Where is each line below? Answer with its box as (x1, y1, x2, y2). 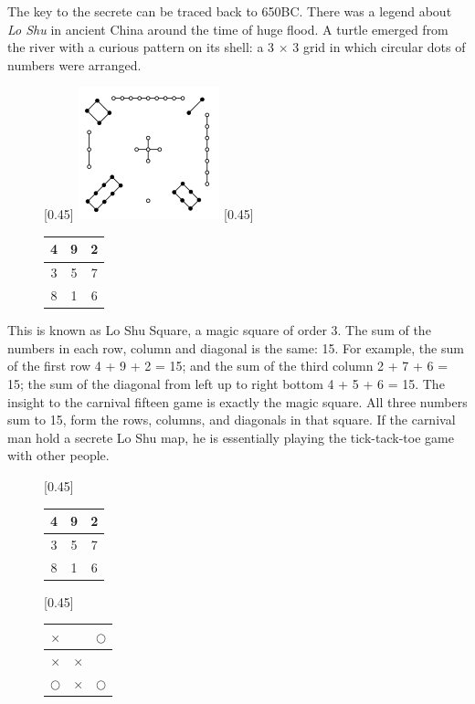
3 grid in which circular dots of (292, 37, 466, 57)
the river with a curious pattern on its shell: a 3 (7, 37, 275, 57)
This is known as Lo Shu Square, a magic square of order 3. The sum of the (7, 320, 431, 340)
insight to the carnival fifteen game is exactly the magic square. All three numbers (7, 392, 468, 411)
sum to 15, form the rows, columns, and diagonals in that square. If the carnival (7, 410, 456, 429)
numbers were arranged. (7, 55, 142, 74)
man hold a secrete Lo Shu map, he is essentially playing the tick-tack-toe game (7, 427, 454, 447)
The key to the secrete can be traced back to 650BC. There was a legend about (7, 2, 452, 20)
